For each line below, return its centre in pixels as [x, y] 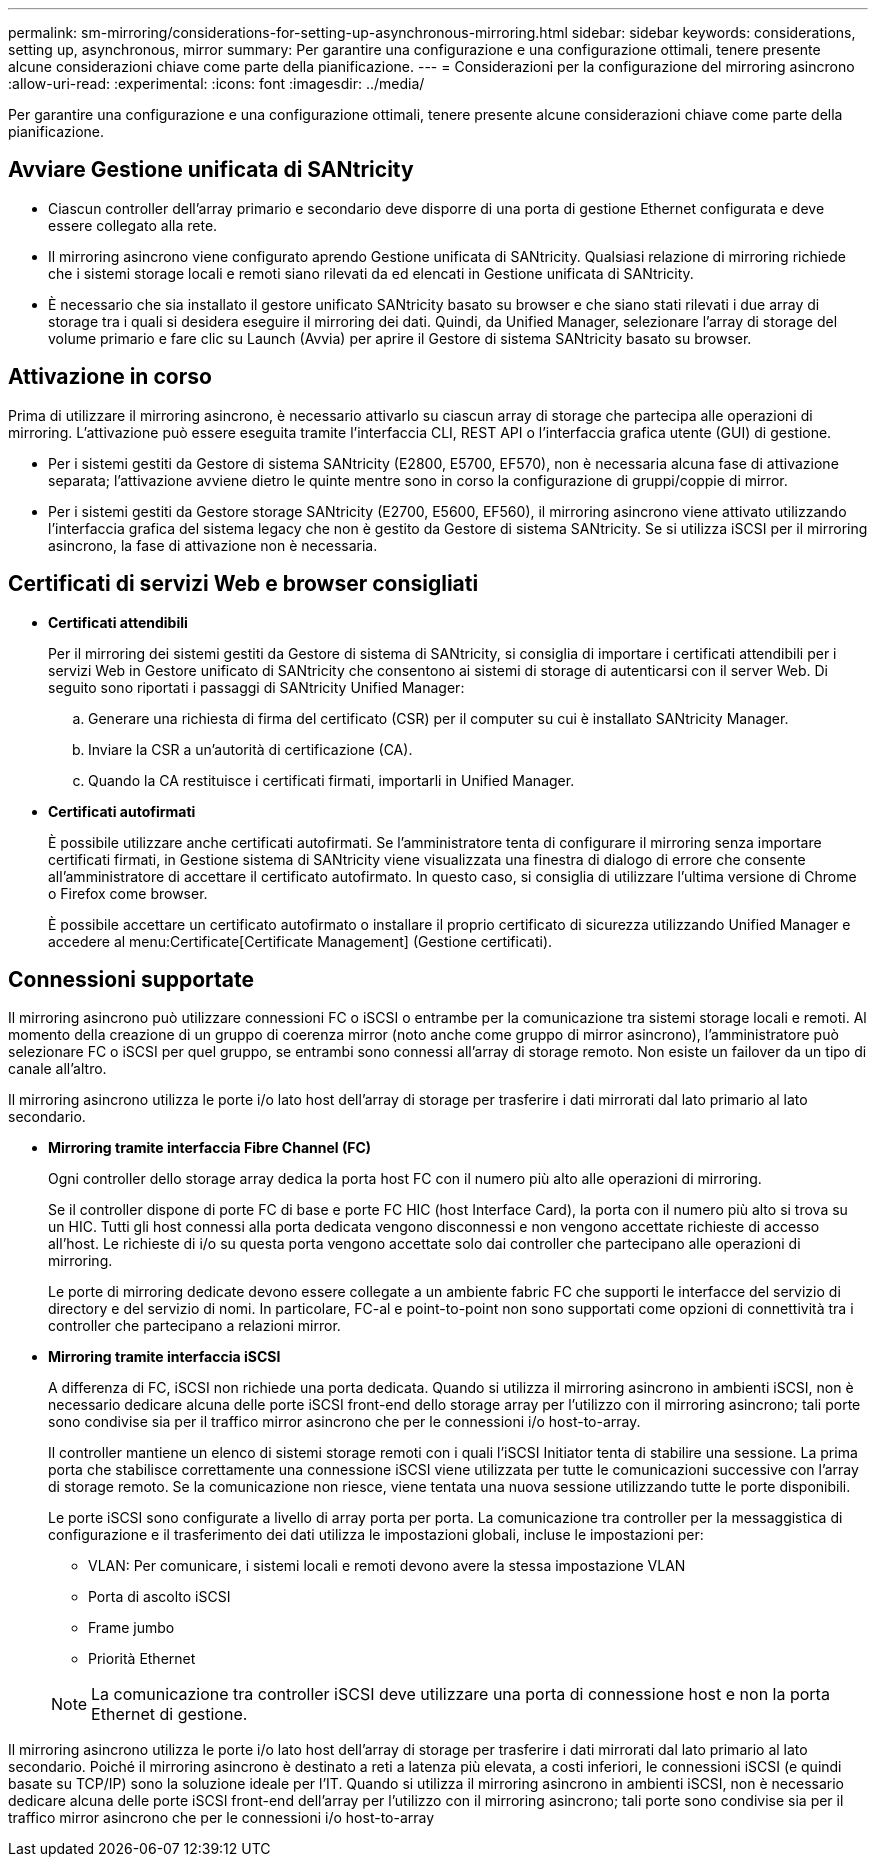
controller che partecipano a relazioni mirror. [194, 1326]
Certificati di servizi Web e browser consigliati [243, 584]
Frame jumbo [131, 1628]
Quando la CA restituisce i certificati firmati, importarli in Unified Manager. [331, 780]
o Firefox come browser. [128, 893]
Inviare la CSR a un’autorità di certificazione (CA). [250, 749]
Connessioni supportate [131, 979]
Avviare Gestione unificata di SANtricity [211, 170]
